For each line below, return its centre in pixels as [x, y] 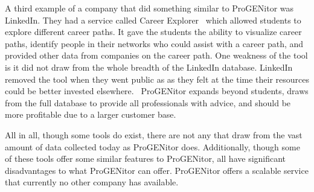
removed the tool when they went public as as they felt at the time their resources [157, 79]
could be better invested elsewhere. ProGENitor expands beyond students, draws [157, 91]
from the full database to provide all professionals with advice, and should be [148, 102]
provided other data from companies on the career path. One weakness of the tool [156, 55]
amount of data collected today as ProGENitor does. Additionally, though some [152, 146]
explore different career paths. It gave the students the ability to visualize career [153, 32]
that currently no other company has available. [92, 182]
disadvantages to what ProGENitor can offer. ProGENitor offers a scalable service [157, 170]
